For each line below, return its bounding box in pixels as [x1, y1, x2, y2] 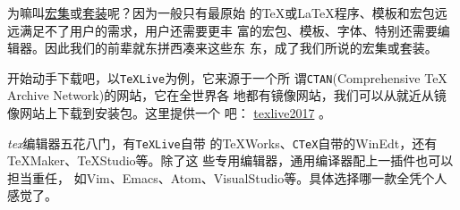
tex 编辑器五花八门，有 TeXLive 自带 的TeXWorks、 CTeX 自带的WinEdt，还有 [7, 133, 438, 152]
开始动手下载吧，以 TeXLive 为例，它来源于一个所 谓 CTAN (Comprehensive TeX [7, 68, 447, 87]
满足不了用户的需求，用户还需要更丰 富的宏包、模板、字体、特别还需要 [19, 21, 438, 39]
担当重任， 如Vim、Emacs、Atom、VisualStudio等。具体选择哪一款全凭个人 [7, 168, 447, 187]
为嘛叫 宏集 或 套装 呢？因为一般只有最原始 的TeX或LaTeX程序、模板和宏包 [7, 4, 435, 21]
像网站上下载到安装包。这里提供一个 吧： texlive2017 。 [7, 104, 332, 122]
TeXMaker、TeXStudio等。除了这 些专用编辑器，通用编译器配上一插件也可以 [7, 151, 454, 170]
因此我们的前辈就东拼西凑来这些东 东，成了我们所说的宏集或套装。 [44, 38, 438, 57]
